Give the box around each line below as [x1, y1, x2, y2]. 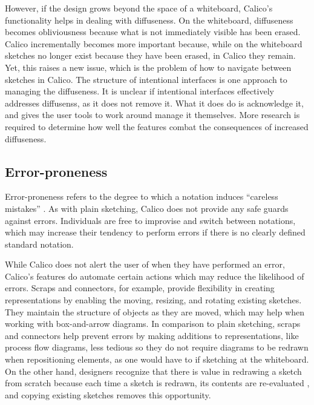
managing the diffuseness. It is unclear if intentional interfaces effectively [5, 85, 274, 97]
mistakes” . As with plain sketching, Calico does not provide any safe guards [5, 202, 289, 214]
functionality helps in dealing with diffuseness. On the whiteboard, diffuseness [5, 13, 293, 26]
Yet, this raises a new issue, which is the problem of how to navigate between [5, 61, 292, 73]
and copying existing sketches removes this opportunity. [5, 388, 211, 401]
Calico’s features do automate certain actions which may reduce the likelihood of [5, 269, 304, 282]
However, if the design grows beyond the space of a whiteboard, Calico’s [5, 2, 273, 14]
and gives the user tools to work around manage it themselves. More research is [5, 108, 300, 121]
